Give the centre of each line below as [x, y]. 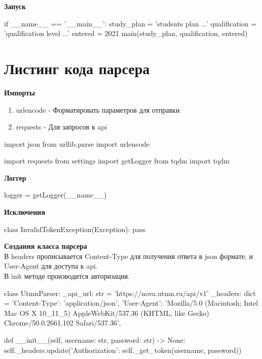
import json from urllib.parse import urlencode [77, 143]
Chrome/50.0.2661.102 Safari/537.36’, [63, 323]
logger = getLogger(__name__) [55, 195]
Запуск [15, 6]
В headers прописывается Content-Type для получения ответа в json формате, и [129, 256]
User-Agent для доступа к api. [51, 266]
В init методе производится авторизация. [67, 276]
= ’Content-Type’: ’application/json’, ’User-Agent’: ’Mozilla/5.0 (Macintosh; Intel [131, 303]
